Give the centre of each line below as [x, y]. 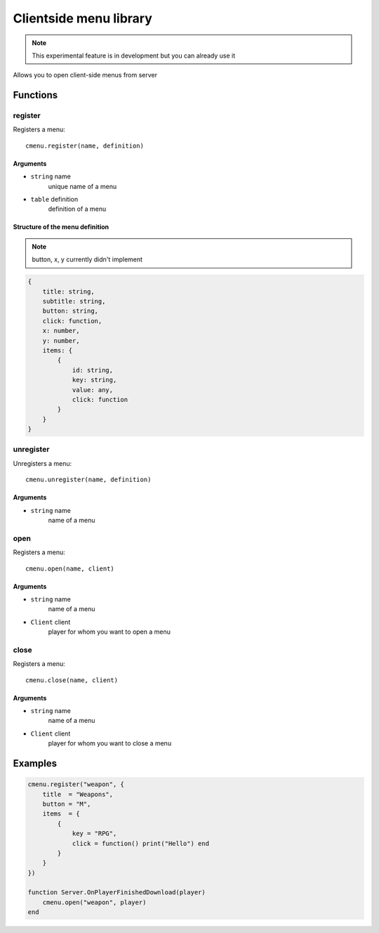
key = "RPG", [94, 834]
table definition [54, 200]
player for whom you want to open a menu [109, 632]
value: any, [93, 390]
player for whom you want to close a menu [110, 743]
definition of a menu [77, 209]
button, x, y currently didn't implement [87, 259]
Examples [35, 763]
